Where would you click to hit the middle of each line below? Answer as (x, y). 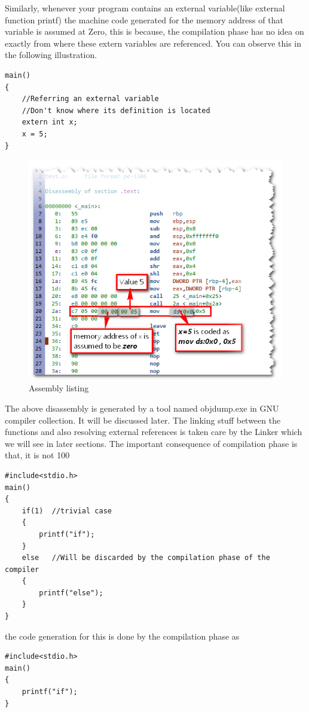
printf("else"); (71, 593)
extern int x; (50, 122)
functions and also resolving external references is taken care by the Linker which (154, 432)
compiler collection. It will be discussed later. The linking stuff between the (143, 420)
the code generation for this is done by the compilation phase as (122, 636)
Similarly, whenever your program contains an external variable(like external (145, 8)
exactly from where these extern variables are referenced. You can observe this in (153, 43)
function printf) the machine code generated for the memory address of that (144, 19)
